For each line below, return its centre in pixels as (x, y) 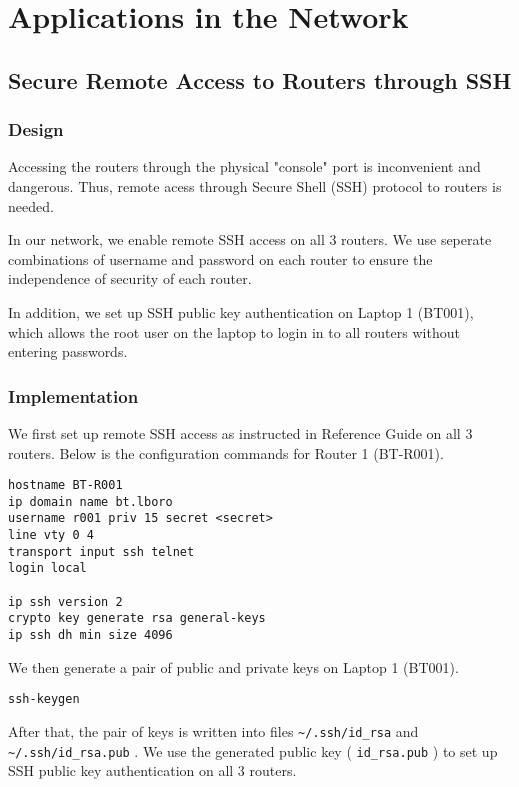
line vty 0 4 (51, 535)
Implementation (73, 395)
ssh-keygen (44, 699)
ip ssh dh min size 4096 (90, 635)
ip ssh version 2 (65, 601)
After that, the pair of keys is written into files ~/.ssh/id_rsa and (213, 730)
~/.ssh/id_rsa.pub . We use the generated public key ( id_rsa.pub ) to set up (253, 750)
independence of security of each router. (130, 278)
